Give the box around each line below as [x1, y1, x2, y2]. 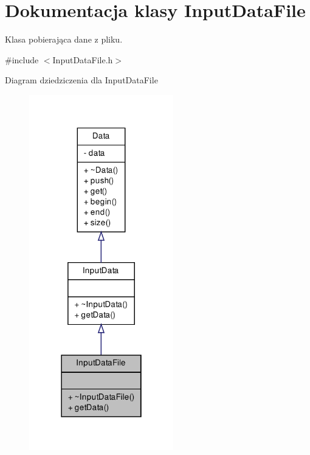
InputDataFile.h [52, 53, 113, 66]
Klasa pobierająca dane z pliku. [5, 33, 123, 46]
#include [5, 53, 39, 66]
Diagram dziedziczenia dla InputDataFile [5, 74, 158, 86]
